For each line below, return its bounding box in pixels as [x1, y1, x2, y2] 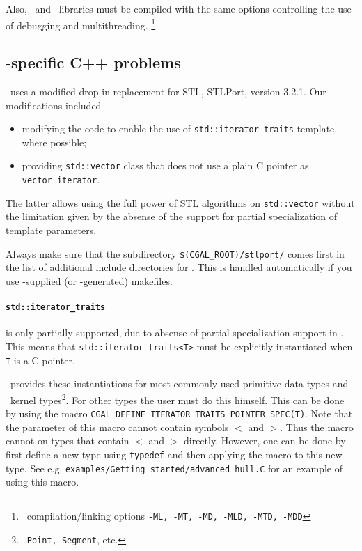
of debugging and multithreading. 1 [6, 15, 156, 32]
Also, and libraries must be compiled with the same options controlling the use [6, 1, 352, 15]
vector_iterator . [22, 172, 100, 187]
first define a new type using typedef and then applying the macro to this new [6, 447, 343, 461]
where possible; [22, 134, 87, 149]
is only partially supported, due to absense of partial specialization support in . [6, 325, 344, 340]
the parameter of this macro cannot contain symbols [6, 419, 229, 434]
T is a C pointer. [6, 352, 75, 367]
